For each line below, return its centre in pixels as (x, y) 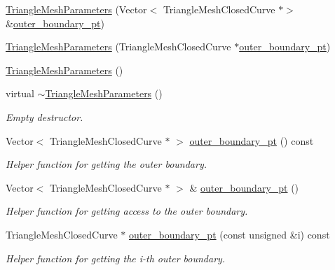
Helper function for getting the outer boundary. (107, 164)
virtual (20, 93)
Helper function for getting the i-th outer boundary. (116, 258)
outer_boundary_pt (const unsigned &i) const (230, 234)
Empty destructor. (45, 116)
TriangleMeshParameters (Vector (76, 9)
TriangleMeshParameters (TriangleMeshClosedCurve (118, 47)
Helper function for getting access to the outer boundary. (127, 211)
